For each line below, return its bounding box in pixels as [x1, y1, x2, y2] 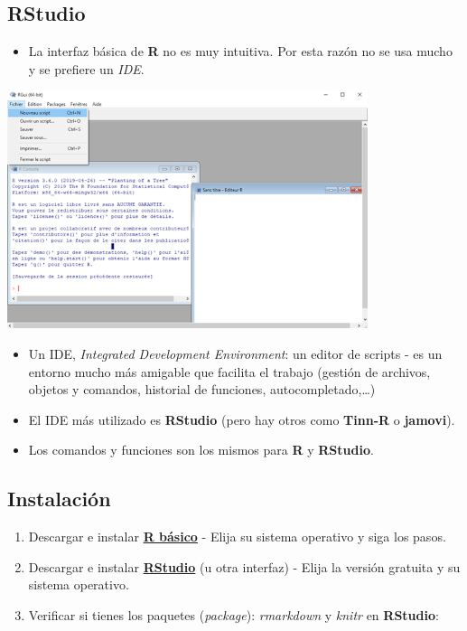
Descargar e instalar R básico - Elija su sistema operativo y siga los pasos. [28, 527, 446, 546]
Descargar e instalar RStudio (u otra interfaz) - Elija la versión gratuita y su [28, 557, 461, 576]
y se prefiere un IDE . [28, 59, 145, 78]
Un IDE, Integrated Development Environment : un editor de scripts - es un [28, 344, 443, 363]
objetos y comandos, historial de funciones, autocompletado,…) [28, 380, 376, 399]
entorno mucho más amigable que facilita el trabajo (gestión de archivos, [28, 362, 431, 381]
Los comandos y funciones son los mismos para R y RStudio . [28, 440, 374, 459]
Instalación [7, 485, 111, 513]
